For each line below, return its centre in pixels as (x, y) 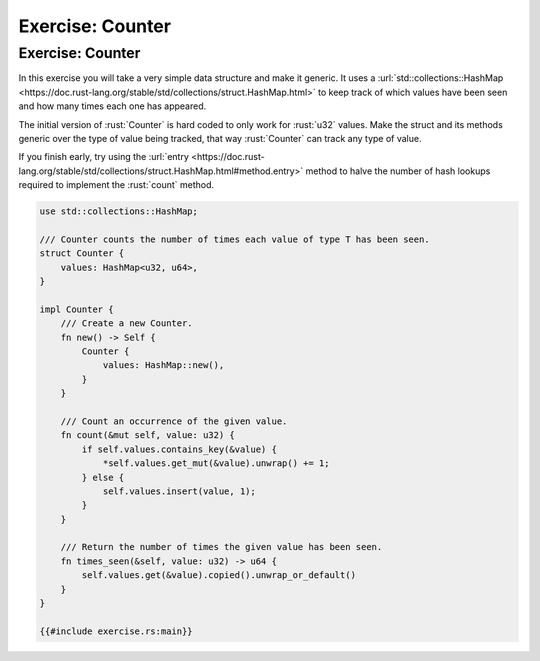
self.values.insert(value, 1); (179, 491)
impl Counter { (76, 309)
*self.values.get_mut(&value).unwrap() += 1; (216, 463)
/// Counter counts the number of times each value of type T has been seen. (234, 239)
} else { (103, 477)
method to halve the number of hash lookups (398, 171)
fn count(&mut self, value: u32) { (147, 435)
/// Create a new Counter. (127, 323)
